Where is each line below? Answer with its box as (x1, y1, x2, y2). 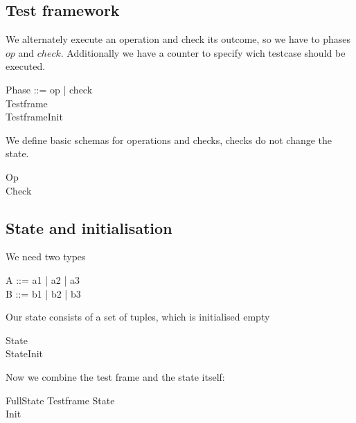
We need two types (6, 249, 86, 264)
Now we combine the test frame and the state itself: (6, 369, 225, 384)
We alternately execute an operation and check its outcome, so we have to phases (6, 32, 351, 46)
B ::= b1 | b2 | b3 (6, 286, 81, 300)
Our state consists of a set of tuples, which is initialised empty (6, 309, 270, 324)
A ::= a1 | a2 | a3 (6, 272, 80, 287)
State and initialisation (6, 217, 172, 238)
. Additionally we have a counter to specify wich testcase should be (60, 45, 346, 60)
